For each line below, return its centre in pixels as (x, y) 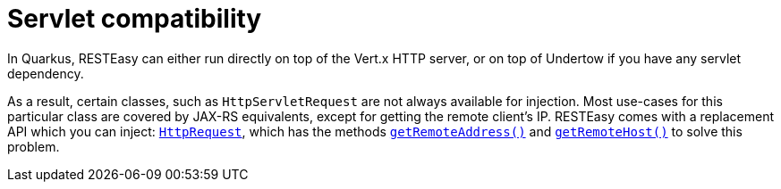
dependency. (46, 73)
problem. (34, 146)
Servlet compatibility (135, 19)
